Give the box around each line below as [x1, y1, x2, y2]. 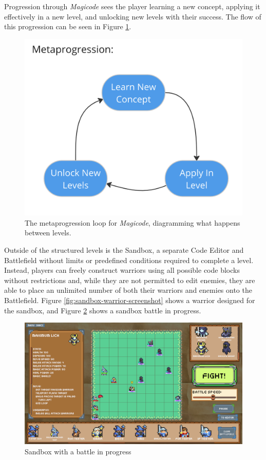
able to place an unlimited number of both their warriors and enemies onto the [4, 285, 252, 295]
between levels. [25, 227, 71, 238]
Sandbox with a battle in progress [25, 446, 131, 457]
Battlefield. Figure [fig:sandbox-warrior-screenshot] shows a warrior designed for [4, 295, 255, 306]
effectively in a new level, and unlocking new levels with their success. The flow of [4, 11, 261, 22]
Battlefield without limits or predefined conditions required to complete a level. [4, 254, 254, 265]
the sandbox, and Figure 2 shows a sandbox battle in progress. [4, 305, 201, 315]
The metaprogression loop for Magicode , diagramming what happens [25, 217, 240, 228]
